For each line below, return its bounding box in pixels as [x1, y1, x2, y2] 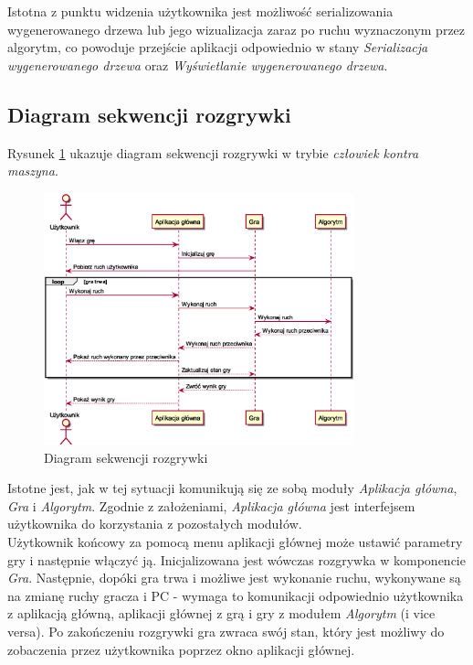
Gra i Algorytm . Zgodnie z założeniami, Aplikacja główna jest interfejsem [7, 496, 415, 515]
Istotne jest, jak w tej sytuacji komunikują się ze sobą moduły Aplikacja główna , [7, 478, 457, 498]
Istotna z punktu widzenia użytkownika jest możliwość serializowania [7, 2, 394, 20]
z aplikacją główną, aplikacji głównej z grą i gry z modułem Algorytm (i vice [7, 604, 436, 623]
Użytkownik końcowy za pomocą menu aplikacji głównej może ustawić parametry [7, 531, 463, 551]
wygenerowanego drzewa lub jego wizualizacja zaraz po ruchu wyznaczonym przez [7, 19, 466, 38]
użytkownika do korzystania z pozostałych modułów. [7, 514, 302, 533]
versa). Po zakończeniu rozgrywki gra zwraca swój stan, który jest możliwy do [7, 621, 445, 640]
